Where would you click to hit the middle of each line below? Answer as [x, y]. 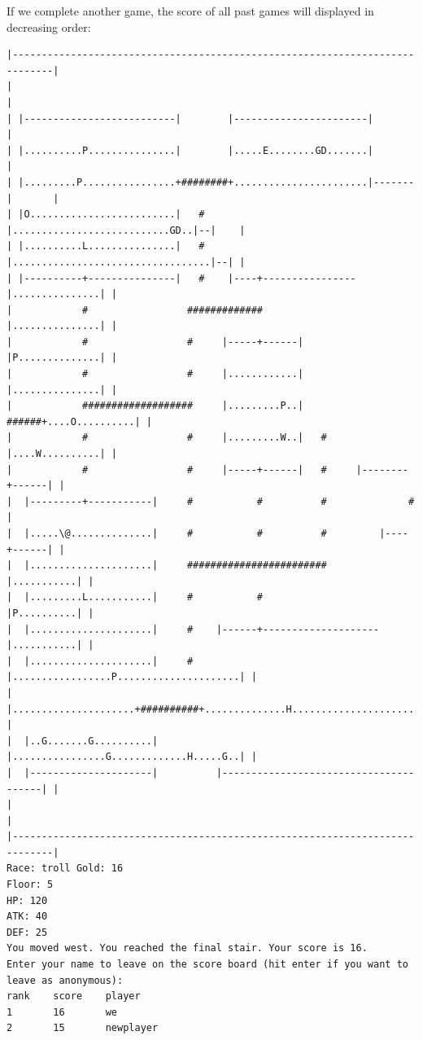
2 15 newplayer [83, 1028]
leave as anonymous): [65, 980]
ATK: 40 [27, 917]
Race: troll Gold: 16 [65, 869]
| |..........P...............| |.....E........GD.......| [190, 150]
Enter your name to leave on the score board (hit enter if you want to [207, 965]
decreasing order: [49, 26]
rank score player [74, 996]
